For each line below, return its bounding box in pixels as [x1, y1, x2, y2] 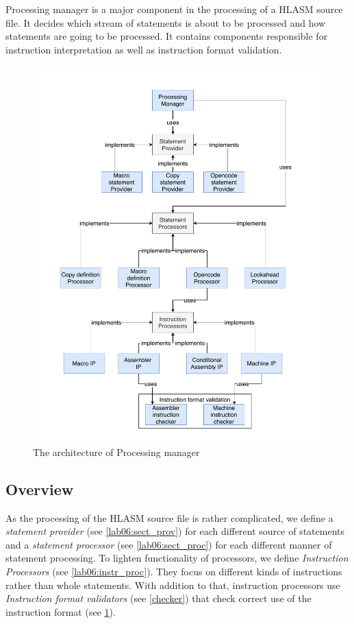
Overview [5, 478, 74, 499]
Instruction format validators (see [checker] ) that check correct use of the [5, 591, 312, 605]
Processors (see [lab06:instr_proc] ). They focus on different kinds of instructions [5, 564, 342, 579]
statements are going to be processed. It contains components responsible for [5, 29, 328, 43]
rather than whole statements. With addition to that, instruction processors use [5, 577, 340, 592]
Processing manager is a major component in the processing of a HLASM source [5, 2, 343, 16]
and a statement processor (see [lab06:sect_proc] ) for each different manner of [5, 537, 332, 551]
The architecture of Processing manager [33, 444, 200, 459]
